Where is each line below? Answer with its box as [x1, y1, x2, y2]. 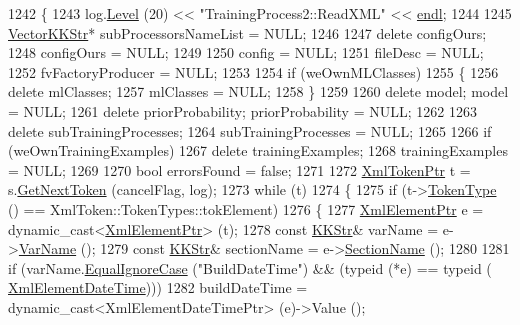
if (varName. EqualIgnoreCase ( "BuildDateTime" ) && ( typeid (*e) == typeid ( [8, 257, 492, 278]
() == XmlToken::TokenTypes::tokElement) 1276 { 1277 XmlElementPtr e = [8, 198, 484, 219]
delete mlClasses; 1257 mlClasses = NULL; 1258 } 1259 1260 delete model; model [8, 81, 509, 102]
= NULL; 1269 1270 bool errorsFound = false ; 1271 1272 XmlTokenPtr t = [8, 159, 471, 180]
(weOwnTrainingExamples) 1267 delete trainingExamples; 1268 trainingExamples [8, 140, 508, 161]
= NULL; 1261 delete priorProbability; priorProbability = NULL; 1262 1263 [8, 100, 477, 121]
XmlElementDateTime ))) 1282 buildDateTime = [8, 277, 308, 298]
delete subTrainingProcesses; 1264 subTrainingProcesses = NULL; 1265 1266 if [8, 120, 492, 141]
